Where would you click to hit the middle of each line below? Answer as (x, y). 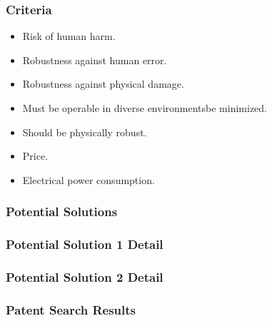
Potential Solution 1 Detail (85, 244)
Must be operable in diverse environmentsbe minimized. (145, 108)
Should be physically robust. (85, 132)
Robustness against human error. (95, 60)
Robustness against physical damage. (103, 84)
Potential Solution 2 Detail (85, 276)
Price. (35, 156)
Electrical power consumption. (89, 179)
